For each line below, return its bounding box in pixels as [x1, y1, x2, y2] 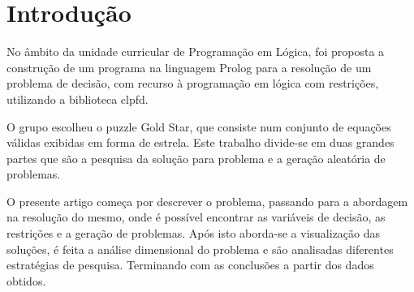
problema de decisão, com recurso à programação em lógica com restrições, [6, 75, 379, 92]
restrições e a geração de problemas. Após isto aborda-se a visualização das [6, 225, 381, 242]
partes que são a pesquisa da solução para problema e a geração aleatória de [6, 149, 386, 166]
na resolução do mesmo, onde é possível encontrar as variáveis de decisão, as [6, 208, 386, 225]
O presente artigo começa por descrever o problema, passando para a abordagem [6, 192, 408, 209]
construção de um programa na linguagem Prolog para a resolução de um [6, 58, 372, 75]
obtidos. [6, 272, 46, 289]
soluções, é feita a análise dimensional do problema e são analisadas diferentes [6, 240, 394, 257]
